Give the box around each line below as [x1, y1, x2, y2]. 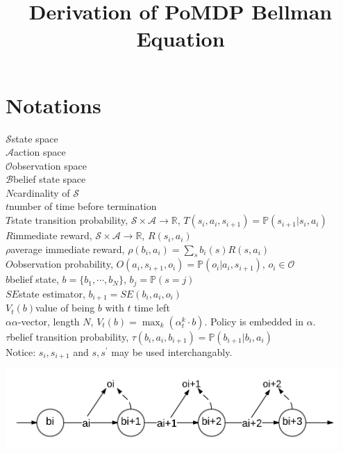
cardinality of [13, 185, 70, 200]
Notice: [6, 344, 36, 359]
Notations [6, 90, 101, 119]
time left [134, 300, 170, 315]
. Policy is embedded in [204, 314, 303, 328]
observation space [12, 158, 87, 172]
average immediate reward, [10, 241, 125, 256]
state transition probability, [11, 213, 128, 227]
